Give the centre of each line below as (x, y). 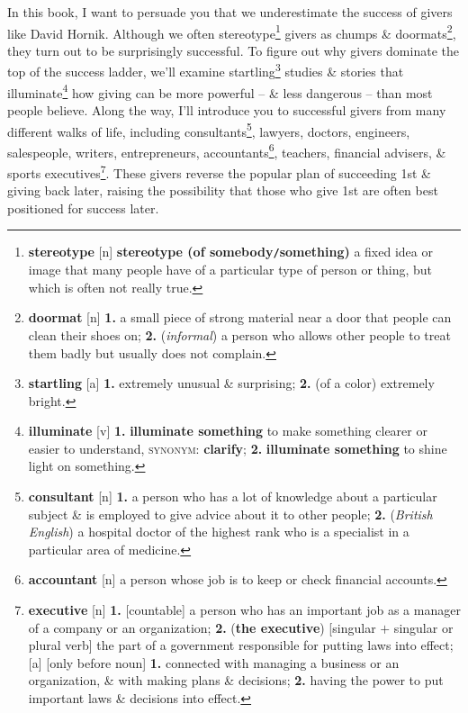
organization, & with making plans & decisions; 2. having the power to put (236, 680)
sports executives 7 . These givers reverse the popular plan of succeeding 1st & (219, 171)
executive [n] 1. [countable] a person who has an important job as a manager (244, 610)
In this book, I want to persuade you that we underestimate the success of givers (230, 12)
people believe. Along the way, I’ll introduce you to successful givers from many (227, 109)
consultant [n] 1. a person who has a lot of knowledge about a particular (233, 496)
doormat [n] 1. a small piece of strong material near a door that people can (240, 317)
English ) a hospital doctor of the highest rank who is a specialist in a (219, 532)
